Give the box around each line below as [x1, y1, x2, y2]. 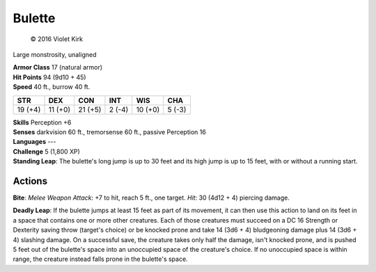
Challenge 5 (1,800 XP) [13, 147, 80, 156]
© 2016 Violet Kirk [30, 35, 84, 43]
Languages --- [13, 138, 56, 146]
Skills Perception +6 [13, 118, 72, 127]
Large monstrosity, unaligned [13, 50, 97, 58]
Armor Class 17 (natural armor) [13, 63, 103, 72]
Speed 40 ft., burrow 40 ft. [13, 83, 91, 91]
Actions [13, 175, 48, 187]
